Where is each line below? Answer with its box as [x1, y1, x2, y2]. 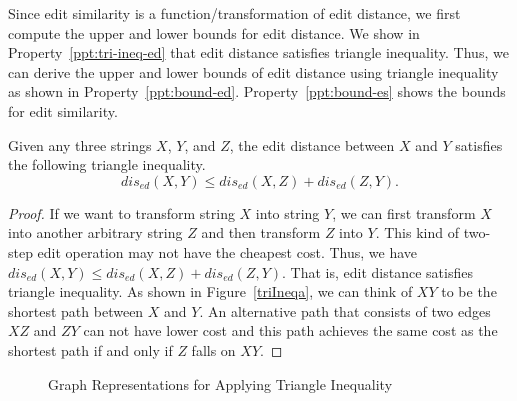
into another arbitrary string [8, 222, 183, 243]
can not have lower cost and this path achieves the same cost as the [83, 320, 498, 341]
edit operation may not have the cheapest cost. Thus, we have [37, 241, 418, 262]
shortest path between [8, 300, 144, 321]
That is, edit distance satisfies [290, 261, 473, 282]
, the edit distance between [229, 134, 395, 155]
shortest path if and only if [8, 339, 173, 360]
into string [255, 202, 320, 223]
